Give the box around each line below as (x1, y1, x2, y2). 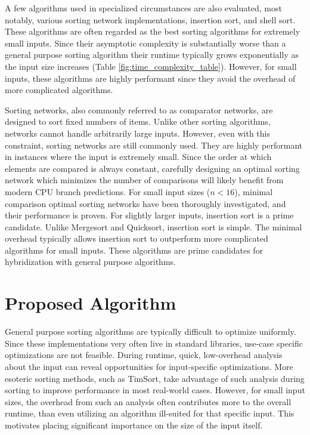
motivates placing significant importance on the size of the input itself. (5, 418, 263, 431)
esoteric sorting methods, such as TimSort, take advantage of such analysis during (5, 372, 305, 384)
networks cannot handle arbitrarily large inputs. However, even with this (5, 127, 270, 139)
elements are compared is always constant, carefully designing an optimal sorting (5, 162, 300, 174)
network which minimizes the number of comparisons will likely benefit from (5, 174, 284, 186)
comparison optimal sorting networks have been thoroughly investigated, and (5, 197, 286, 209)
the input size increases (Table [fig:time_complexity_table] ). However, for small (5, 60, 297, 72)
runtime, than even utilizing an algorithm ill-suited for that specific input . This (5, 407, 294, 419)
